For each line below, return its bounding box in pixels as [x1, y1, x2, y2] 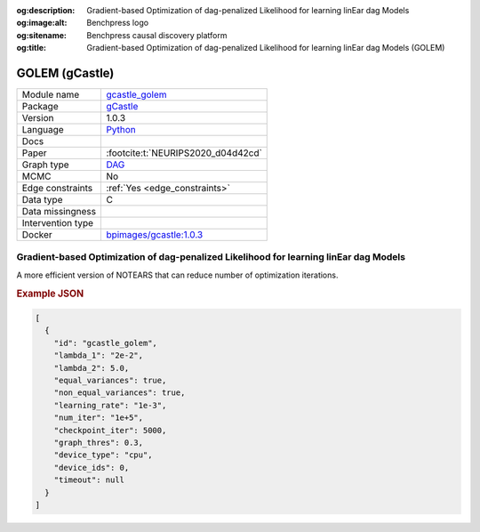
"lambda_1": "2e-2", [53, 351, 144, 360]
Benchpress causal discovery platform [86, 29, 228, 40]
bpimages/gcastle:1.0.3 [106, 229, 204, 241]
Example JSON [16, 287, 84, 300]
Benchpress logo [86, 18, 149, 28]
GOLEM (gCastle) [16, 65, 115, 80]
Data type [21, 194, 63, 206]
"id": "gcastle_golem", [53, 338, 157, 348]
